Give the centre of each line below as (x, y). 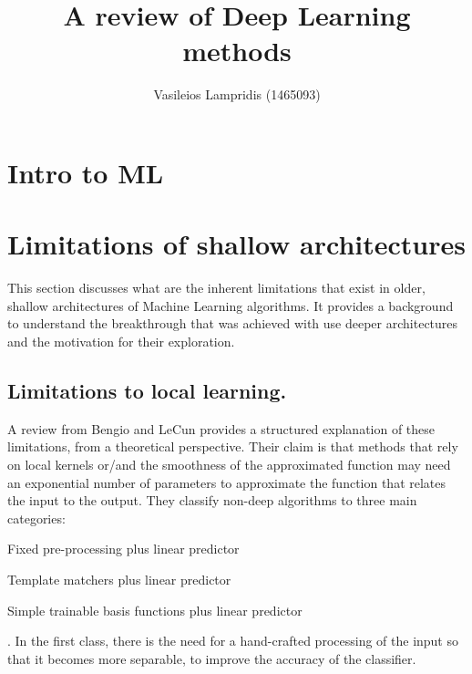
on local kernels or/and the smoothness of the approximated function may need (229, 464)
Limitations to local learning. (147, 390)
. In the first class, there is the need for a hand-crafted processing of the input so (233, 641)
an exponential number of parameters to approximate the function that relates (227, 482)
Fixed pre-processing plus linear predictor (123, 549)
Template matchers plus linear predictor (119, 579)
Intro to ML (86, 172)
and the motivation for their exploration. (121, 341)
